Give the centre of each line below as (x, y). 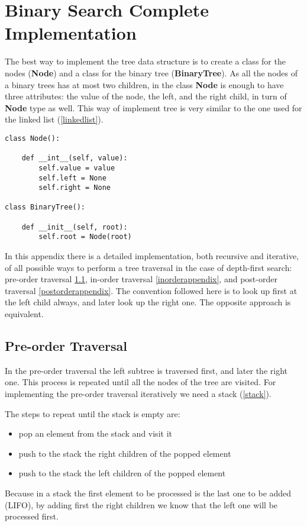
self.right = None (75, 188)
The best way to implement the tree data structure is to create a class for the (145, 61)
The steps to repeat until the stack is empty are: (93, 413)
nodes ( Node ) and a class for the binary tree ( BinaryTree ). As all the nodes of (151, 72)
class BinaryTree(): (45, 207)
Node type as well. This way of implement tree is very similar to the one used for (153, 107)
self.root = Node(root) (85, 237)
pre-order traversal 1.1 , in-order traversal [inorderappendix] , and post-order (141, 279)
